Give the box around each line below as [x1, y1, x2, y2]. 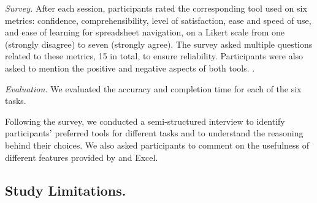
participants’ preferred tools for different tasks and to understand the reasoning [5, 127, 304, 139]
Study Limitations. [5, 180, 126, 199]
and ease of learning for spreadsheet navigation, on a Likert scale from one [5, 26, 285, 39]
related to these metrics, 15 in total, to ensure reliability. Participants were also [5, 50, 304, 62]
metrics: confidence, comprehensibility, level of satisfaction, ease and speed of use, [5, 13, 311, 26]
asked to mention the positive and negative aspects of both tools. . [5, 61, 255, 74]
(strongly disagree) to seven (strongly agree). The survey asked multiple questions [5, 37, 313, 50]
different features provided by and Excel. [5, 150, 158, 163]
